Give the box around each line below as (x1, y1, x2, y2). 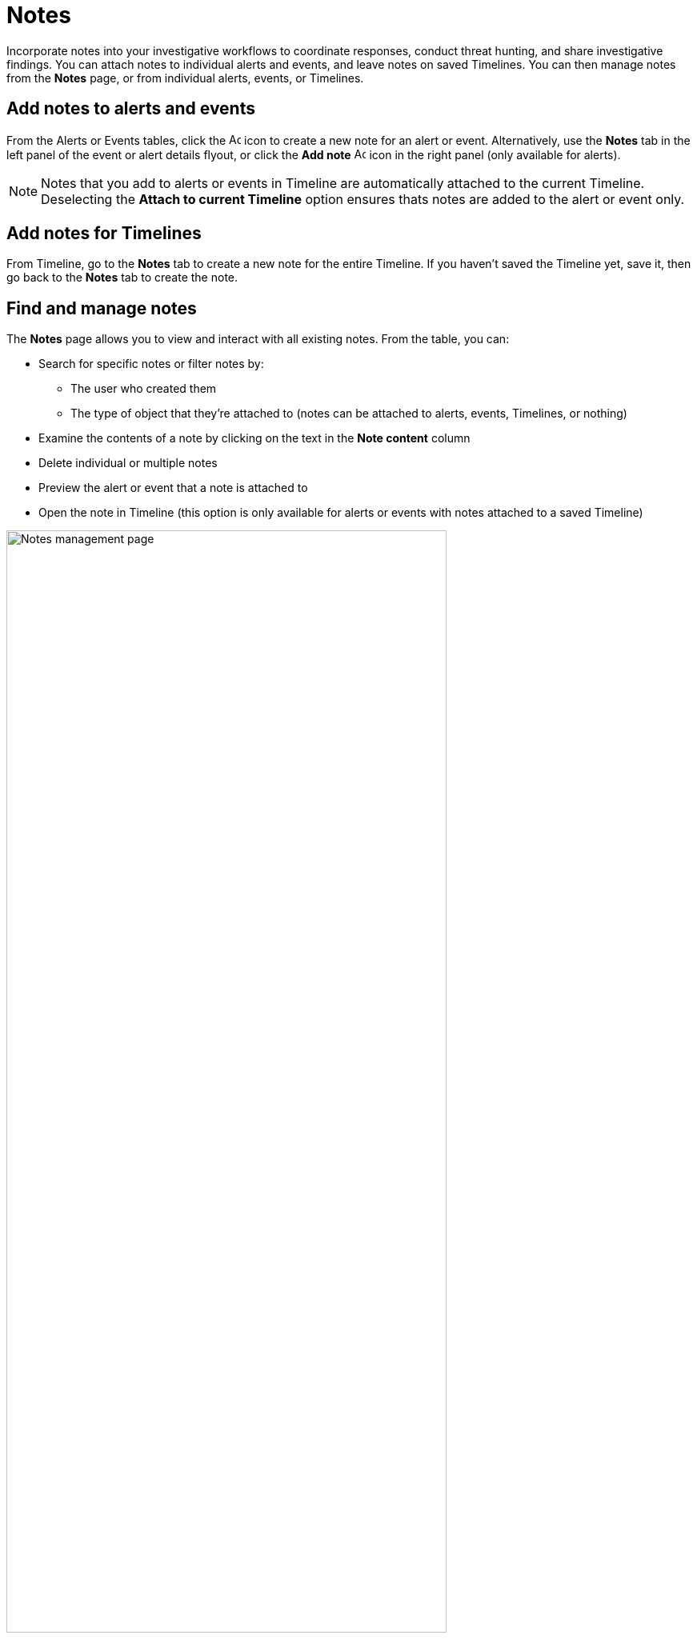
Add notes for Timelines (6, 223, 202, 244)
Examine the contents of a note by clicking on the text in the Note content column (38, 431, 471, 446)
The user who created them (70, 382, 217, 396)
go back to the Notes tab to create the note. (6, 270, 238, 285)
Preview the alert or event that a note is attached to (38, 481, 308, 495)
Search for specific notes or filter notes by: (38, 357, 264, 371)
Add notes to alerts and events (6, 98, 255, 119)
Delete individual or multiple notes (38, 456, 218, 470)
